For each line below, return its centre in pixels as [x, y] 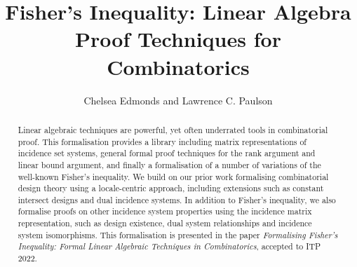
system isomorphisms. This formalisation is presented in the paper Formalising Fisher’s [178, 234]
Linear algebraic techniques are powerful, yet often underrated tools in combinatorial [173, 129]
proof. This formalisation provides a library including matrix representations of [162, 141]
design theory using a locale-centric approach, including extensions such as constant [171, 188]
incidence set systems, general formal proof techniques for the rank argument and [167, 153]
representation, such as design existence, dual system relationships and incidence [165, 223]
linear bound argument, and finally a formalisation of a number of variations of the [169, 164]
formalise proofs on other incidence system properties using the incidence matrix [165, 211]
